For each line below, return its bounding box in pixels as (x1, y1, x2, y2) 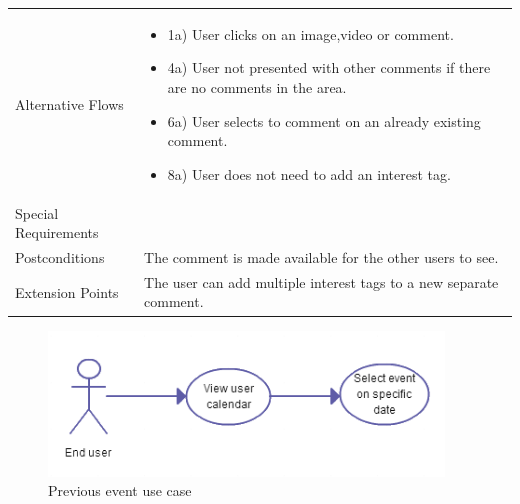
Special (15, 202, 59, 223)
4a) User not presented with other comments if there (167, 57, 491, 78)
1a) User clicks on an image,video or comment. (167, 23, 454, 44)
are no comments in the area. (167, 76, 347, 97)
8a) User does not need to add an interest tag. (167, 163, 451, 184)
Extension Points (15, 281, 119, 302)
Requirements (15, 222, 99, 243)
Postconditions (15, 247, 105, 267)
